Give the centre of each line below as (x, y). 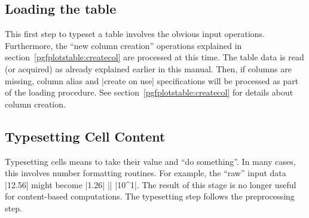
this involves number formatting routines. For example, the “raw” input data (146, 173)
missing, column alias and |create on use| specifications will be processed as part (152, 80)
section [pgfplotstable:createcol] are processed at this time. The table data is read (154, 57)
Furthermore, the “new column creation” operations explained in (123, 45)
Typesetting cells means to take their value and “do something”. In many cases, (150, 161)
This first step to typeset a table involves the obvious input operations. (135, 34)
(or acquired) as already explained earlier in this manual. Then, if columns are (148, 68)
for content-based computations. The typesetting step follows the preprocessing (150, 196)
